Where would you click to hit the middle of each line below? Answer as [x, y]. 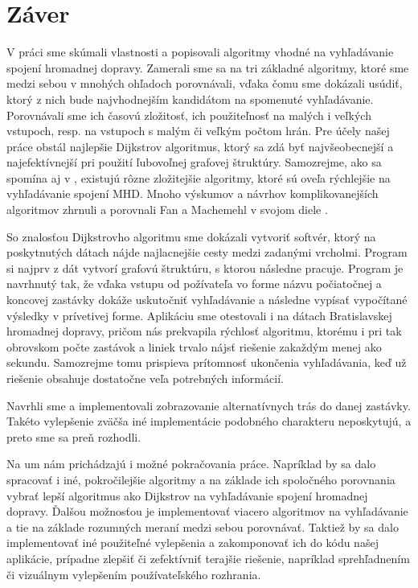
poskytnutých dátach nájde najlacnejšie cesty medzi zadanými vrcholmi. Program [207, 252]
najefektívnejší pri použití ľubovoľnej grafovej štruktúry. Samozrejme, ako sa [194, 162]
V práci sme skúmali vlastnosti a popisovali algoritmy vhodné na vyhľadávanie [200, 52]
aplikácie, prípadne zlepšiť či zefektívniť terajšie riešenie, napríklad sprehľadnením [208, 558]
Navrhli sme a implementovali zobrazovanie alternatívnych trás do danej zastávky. [209, 405]
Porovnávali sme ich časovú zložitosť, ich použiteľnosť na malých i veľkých [189, 115]
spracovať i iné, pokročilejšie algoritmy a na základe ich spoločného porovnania [201, 479]
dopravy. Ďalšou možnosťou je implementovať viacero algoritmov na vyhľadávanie [207, 511]
